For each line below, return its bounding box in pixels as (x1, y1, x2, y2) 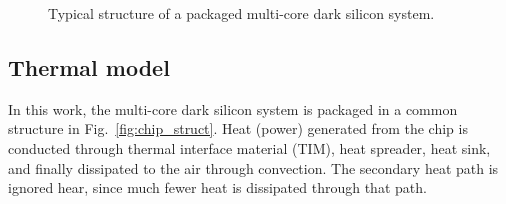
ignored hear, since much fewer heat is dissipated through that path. (8, 177, 427, 198)
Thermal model (8, 51, 170, 82)
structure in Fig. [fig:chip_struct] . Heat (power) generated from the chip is (8, 118, 468, 139)
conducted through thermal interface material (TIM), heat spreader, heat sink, (8, 137, 491, 158)
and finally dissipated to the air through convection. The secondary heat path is (8, 157, 499, 178)
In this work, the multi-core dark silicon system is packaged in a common (8, 98, 458, 119)
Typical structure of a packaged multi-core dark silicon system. (48, 3, 435, 23)
